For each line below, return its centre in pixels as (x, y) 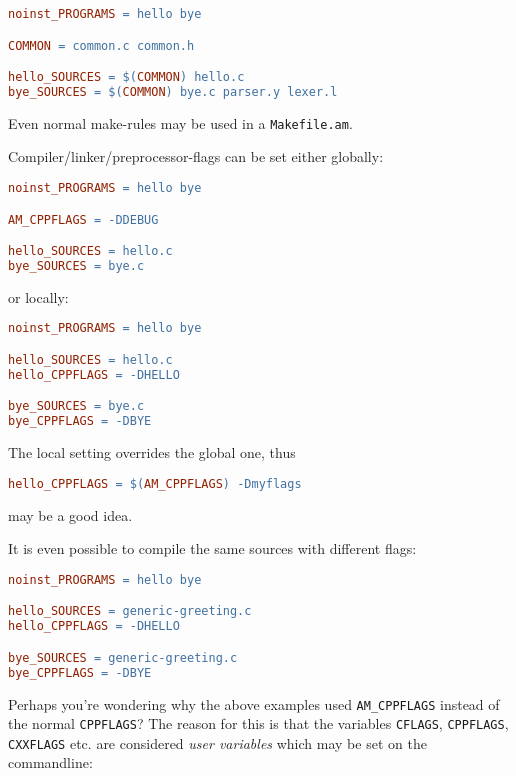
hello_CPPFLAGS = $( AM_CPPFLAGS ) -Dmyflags (155, 483)
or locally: (38, 296)
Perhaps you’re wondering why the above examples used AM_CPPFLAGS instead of (254, 703)
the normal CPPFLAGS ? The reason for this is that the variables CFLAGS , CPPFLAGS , (258, 723)
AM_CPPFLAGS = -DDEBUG (83, 219)
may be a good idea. (70, 514)
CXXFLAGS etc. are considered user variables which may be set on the (217, 742)
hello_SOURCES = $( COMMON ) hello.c (126, 77)
